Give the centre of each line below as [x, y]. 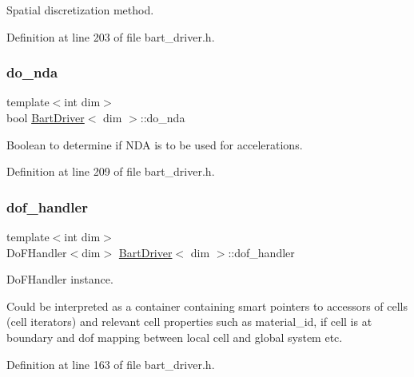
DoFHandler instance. [60, 279]
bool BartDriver [46, 117]
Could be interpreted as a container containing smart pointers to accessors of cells [207, 306]
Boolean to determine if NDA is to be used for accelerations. [155, 144]
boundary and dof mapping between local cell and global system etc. [175, 337]
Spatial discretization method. [80, 10]
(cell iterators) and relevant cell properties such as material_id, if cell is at [189, 321]
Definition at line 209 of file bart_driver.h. [111, 171]
